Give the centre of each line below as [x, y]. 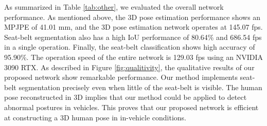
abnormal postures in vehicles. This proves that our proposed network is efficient [131, 107]
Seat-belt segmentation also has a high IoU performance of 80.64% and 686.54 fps [133, 37]
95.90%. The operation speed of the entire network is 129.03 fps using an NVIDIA [134, 57]
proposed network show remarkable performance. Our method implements [121, 77]
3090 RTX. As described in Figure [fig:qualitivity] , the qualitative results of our [129, 67]
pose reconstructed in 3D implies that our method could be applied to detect [126, 97]
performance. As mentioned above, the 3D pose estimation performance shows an [132, 17]
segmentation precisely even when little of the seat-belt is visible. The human [140, 87]
